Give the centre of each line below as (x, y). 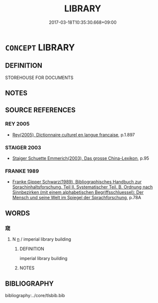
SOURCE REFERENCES (40, 110)
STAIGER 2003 (23, 147)
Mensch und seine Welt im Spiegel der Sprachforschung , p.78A (77, 198)
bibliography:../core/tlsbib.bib (35, 295)
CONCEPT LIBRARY (40, 47)
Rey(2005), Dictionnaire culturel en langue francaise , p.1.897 (74, 134)
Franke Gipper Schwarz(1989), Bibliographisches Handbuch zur (77, 182)
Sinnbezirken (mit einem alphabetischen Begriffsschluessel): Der (78, 192)
